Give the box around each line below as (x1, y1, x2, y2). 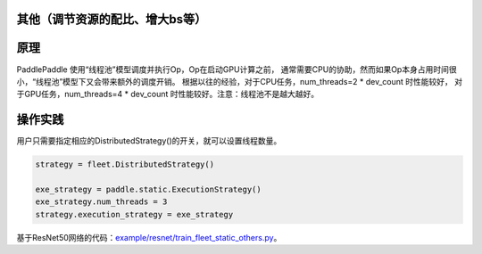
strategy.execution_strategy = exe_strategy (35, 209, 234, 219)
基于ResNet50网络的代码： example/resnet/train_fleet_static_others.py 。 (16, 232, 282, 242)
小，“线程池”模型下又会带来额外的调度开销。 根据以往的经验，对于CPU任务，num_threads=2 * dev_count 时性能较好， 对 (16, 76, 463, 86)
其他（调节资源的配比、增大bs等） (16, 12, 207, 27)
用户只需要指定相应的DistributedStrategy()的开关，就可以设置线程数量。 (16, 135, 282, 146)
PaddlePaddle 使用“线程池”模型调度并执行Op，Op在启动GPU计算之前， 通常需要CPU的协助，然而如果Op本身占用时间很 (16, 63, 457, 75)
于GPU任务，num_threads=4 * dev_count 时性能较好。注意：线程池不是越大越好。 (16, 89, 320, 100)
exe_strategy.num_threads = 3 (35, 197, 168, 207)
